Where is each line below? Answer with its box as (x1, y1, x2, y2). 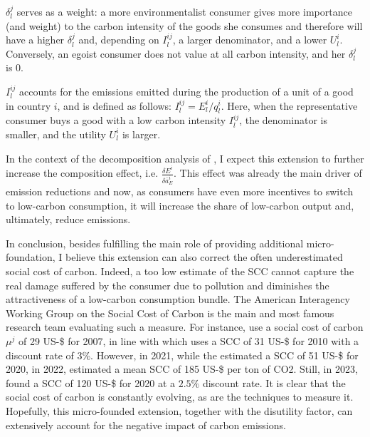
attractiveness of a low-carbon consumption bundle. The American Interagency (6, 292, 350, 307)
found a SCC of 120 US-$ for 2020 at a (6, 375, 176, 390)
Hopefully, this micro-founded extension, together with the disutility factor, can (6, 403, 353, 418)
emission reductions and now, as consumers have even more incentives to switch (6, 184, 354, 199)
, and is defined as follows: (57, 98, 172, 113)
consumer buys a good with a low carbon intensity (6, 113, 226, 128)
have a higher (6, 32, 65, 47)
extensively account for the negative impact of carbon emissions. (6, 417, 286, 432)
